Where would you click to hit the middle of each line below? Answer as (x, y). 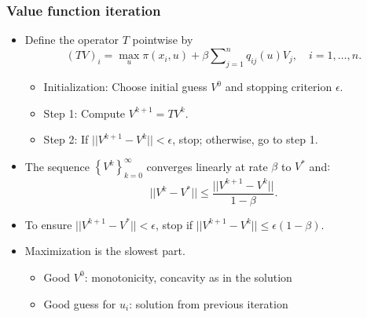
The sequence (57, 166)
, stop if (174, 224)
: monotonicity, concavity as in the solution (188, 277)
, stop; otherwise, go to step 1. (245, 139)
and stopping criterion (279, 87)
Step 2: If (66, 139)
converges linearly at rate (207, 166)
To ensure (48, 224)
